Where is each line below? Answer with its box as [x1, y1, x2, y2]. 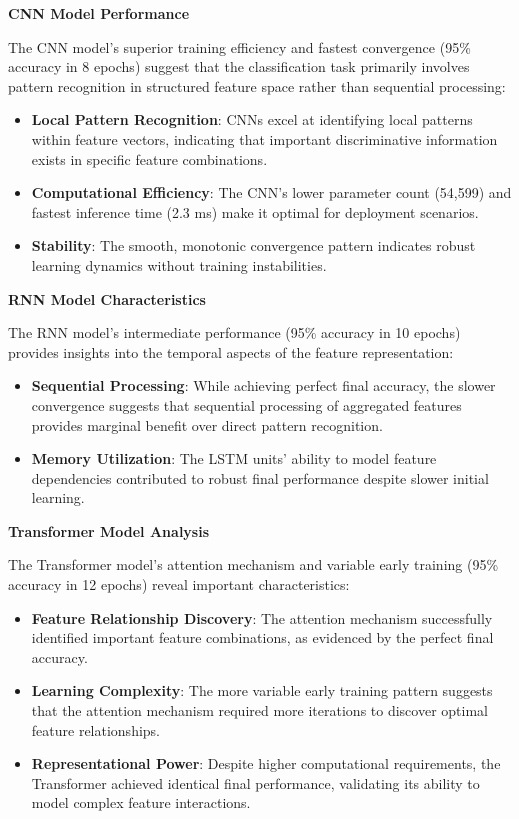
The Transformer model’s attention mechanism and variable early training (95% [8, 554, 499, 575]
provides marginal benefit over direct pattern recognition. [31, 414, 383, 435]
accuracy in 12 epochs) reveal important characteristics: [8, 574, 350, 595]
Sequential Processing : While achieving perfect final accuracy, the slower [31, 375, 496, 396]
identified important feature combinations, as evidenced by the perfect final [31, 627, 494, 648]
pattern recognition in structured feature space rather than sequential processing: [8, 75, 506, 96]
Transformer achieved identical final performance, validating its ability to [31, 772, 480, 793]
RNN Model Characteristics [8, 288, 206, 309]
